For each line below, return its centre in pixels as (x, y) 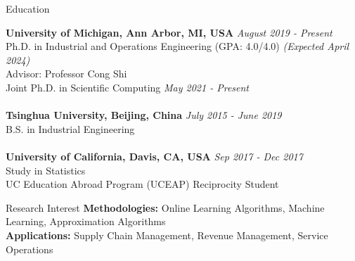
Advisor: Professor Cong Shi (66, 74)
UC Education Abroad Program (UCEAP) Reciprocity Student (142, 184)
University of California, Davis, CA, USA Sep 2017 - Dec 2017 (154, 156)
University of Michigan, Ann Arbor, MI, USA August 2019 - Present (169, 32)
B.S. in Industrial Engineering (70, 128)
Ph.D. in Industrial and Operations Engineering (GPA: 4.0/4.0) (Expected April (177, 46)
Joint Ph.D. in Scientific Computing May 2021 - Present (128, 87)
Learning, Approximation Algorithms (86, 221)
